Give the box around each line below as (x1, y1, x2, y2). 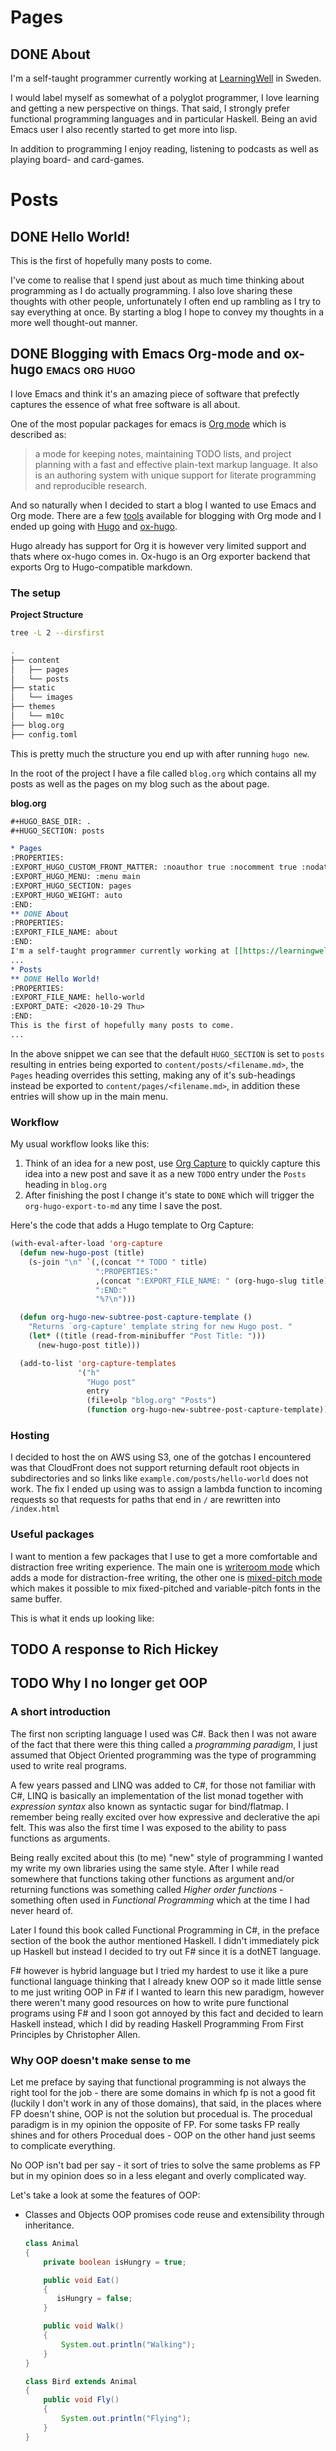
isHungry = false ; (56, 2294, 133, 2304)
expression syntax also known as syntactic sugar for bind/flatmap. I (10, 1800, 289, 1812)
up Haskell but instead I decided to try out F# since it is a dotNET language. (10, 1945, 322, 1957)
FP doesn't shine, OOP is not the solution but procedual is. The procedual (10, 2108, 313, 2120)
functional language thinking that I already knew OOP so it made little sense (10, 1975, 322, 1987)
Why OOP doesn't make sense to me (10, 2053, 192, 2067)
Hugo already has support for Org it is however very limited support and (10, 539, 307, 551)
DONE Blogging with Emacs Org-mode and (10, 346, 282, 363)
